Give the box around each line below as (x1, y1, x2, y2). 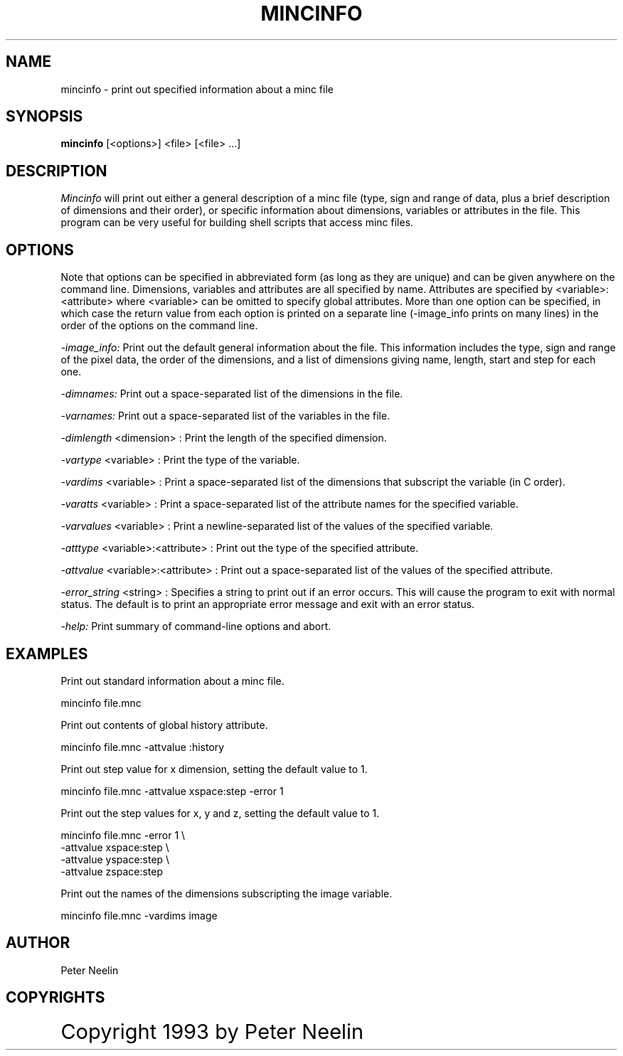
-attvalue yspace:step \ (60, 853, 170, 865)
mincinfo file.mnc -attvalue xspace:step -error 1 (60, 784, 284, 797)
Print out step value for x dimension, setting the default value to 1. (60, 762, 368, 775)
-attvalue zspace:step (60, 865, 164, 878)
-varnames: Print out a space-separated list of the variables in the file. (60, 410, 390, 422)
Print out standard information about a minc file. (60, 674, 284, 687)
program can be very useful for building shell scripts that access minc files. (60, 216, 414, 229)
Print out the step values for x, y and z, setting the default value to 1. (60, 806, 380, 819)
